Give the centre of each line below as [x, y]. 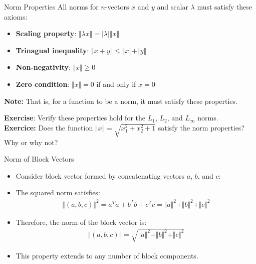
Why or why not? [31, 142]
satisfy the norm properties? [201, 127]
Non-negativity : [43, 67]
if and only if [116, 84]
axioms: [16, 16]
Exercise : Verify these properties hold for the [75, 118]
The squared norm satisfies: [58, 192]
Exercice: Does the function [49, 127]
